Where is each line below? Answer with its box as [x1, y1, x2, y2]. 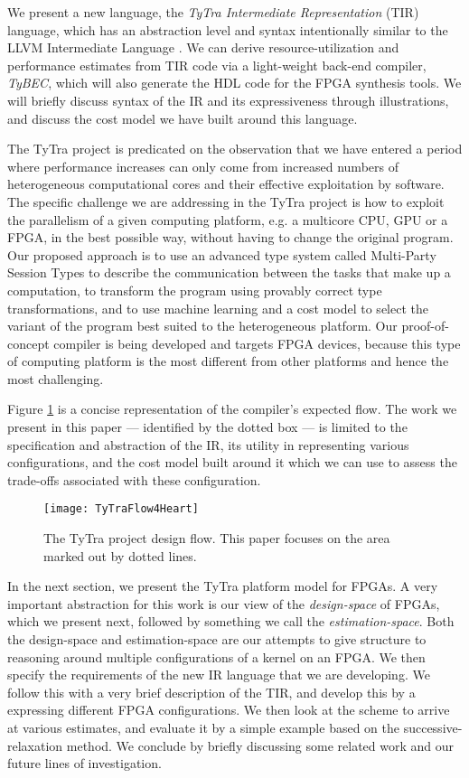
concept [7, 333, 50, 352]
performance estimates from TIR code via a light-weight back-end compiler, [7, 55, 427, 74]
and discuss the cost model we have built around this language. [7, 108, 358, 127]
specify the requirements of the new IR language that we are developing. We [7, 665, 430, 684]
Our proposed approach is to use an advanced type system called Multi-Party [7, 245, 436, 264]
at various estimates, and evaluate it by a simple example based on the [7, 718, 399, 737]
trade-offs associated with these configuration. [7, 470, 261, 489]
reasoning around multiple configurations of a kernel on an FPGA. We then [7, 647, 426, 666]
